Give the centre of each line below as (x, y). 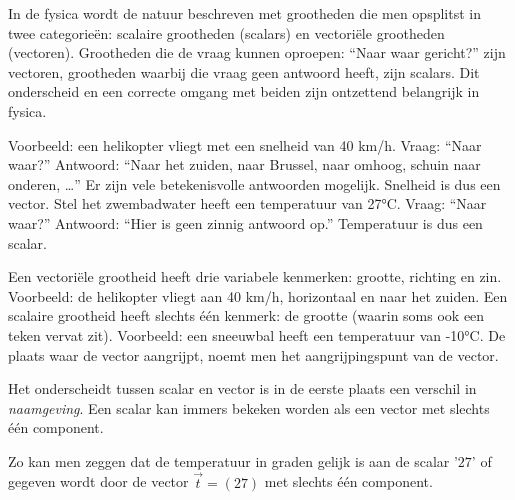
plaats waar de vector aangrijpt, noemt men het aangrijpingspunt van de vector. (253, 354)
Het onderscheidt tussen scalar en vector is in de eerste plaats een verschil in (242, 388)
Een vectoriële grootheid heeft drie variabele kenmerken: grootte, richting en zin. (255, 276)
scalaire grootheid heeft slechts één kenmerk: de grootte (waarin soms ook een (246, 315)
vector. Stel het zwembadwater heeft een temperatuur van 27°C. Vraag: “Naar (247, 203)
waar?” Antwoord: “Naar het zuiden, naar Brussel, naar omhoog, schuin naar (244, 164)
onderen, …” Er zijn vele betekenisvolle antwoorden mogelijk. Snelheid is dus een (254, 183)
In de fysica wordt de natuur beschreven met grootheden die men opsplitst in (244, 13)
